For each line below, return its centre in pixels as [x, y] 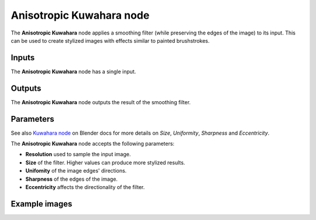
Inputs [23, 58]
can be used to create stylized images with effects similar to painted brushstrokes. [110, 40]
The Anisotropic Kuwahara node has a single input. [73, 71]
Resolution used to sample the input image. [78, 154]
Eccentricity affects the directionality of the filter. [85, 187]
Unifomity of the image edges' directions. [76, 171]
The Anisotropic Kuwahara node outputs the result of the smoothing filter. [101, 102]
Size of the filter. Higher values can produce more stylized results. [105, 162]
